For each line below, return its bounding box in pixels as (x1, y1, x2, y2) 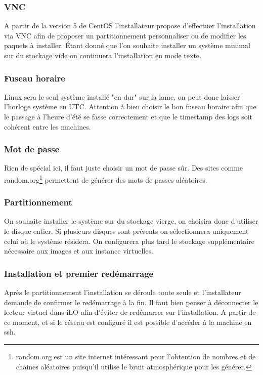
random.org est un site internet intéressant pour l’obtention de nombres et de (16, 351, 256, 362)
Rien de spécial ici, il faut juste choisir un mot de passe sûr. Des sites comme (4, 162, 243, 173)
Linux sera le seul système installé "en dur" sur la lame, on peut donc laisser (4, 91, 240, 102)
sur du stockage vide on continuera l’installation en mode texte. (4, 50, 201, 60)
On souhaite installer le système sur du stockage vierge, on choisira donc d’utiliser (4, 216, 258, 226)
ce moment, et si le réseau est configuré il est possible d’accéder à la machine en (4, 316, 252, 327)
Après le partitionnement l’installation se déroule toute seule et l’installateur (4, 287, 241, 298)
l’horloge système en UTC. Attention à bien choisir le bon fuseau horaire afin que (4, 101, 256, 112)
